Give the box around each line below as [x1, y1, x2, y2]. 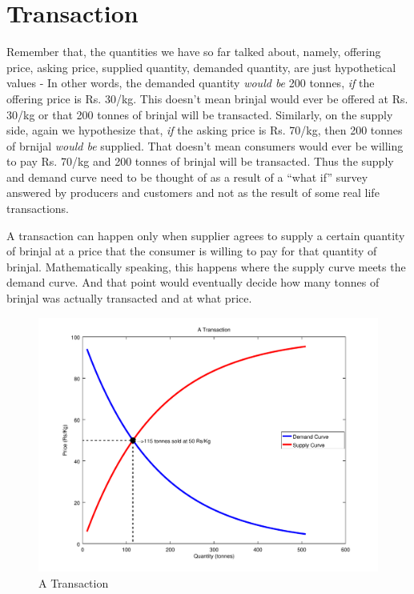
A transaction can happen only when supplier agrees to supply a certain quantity [6, 227, 405, 243]
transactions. [6, 200, 69, 217]
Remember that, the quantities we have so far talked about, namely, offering [6, 43, 381, 60]
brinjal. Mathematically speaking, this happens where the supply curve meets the [6, 258, 406, 275]
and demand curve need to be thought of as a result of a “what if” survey [6, 168, 368, 185]
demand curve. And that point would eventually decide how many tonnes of [6, 274, 380, 291]
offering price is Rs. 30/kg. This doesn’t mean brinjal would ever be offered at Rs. [6, 90, 408, 106]
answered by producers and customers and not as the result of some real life [6, 184, 380, 201]
